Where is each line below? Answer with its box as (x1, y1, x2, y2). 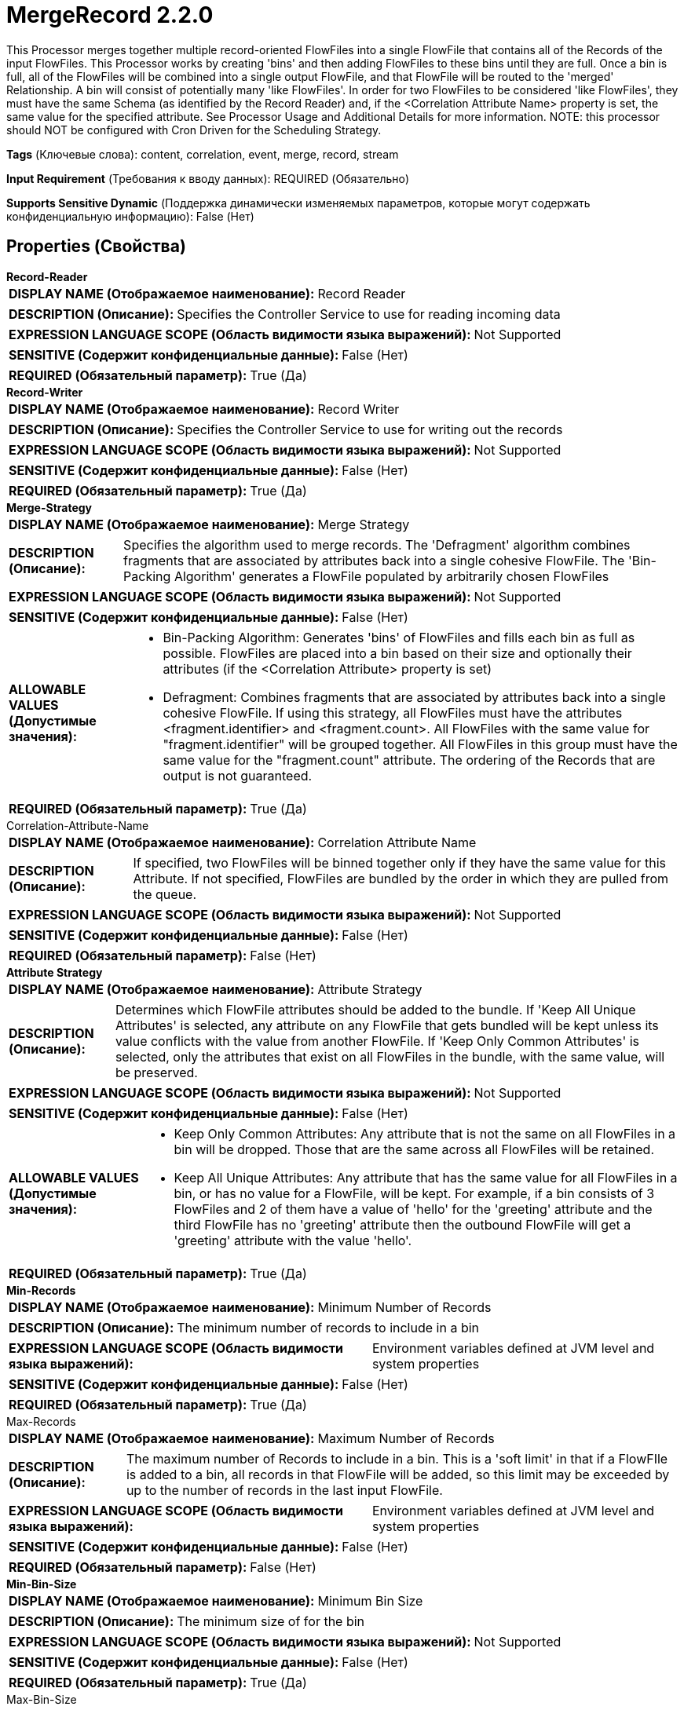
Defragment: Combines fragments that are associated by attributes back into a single (163, 689, 666, 705)
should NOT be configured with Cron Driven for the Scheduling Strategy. (6, 122, 382, 137)
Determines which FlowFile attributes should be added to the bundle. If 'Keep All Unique (115, 1001, 636, 1018)
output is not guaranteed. (163, 767, 313, 784)
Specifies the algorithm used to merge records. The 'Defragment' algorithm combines (123, 536, 631, 553)
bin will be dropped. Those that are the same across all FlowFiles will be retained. (174, 1141, 654, 1157)
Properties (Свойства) (6, 236, 186, 257)
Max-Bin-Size (6, 1692, 77, 1706)
